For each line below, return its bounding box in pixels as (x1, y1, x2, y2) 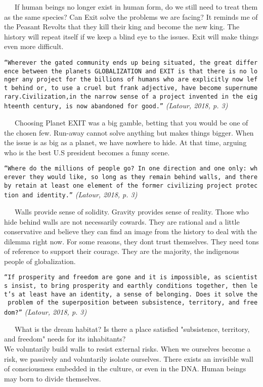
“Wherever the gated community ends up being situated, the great (4, 59, 233, 66)
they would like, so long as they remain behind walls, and (29, 173, 236, 181)
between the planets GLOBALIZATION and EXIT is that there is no (22, 67, 247, 75)
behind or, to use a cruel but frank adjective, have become (11, 84, 222, 92)
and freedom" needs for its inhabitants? (4, 333, 126, 344)
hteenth (4, 103, 30, 110)
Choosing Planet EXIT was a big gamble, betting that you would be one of (14, 117, 248, 127)
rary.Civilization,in (4, 93, 77, 100)
